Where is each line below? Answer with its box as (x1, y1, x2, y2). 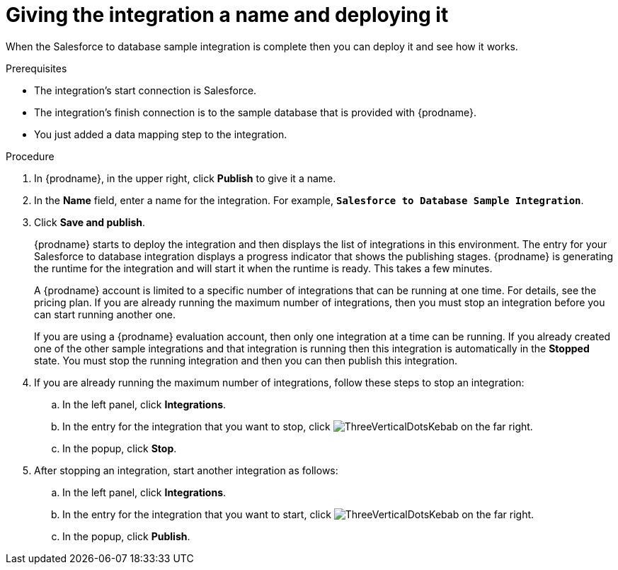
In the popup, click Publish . (62, 530, 190, 542)
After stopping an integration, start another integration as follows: (34, 464, 338, 476)
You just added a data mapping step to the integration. (34, 128, 287, 140)
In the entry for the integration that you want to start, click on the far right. (62, 508, 534, 520)
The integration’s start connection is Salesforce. (34, 84, 257, 96)
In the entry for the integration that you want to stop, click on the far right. (62, 420, 533, 432)
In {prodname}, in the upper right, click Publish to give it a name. (34, 172, 336, 184)
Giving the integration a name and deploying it (6, 3, 449, 27)
